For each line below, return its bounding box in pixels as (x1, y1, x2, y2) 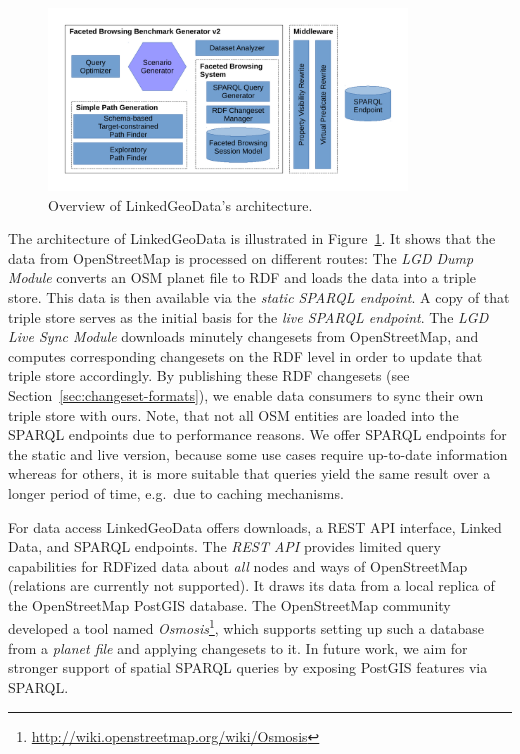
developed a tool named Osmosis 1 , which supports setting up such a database (8, 615, 484, 639)
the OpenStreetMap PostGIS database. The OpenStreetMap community (8, 594, 451, 615)
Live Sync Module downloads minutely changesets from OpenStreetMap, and (8, 326, 479, 347)
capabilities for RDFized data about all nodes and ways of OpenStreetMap (8, 555, 468, 576)
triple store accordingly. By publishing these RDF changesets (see (8, 365, 410, 386)
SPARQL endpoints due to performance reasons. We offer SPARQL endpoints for (8, 424, 507, 445)
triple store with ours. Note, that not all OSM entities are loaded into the (8, 404, 459, 425)
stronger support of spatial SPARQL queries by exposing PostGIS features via (8, 657, 488, 678)
